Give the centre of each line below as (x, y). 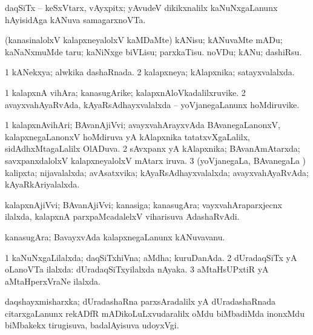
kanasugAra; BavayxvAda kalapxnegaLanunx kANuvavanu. (115, 236)
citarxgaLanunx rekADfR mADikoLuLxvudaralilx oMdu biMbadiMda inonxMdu (155, 313)
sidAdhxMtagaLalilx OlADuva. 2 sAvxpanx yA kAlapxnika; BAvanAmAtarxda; (153, 148)
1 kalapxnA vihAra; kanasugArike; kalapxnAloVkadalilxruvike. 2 (125, 92)
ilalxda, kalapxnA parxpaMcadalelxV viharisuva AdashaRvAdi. (122, 216)
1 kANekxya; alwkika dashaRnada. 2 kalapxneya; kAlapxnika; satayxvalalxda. (150, 72)
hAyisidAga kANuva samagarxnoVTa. (75, 19)
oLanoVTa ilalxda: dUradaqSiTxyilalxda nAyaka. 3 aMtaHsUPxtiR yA (137, 269)
